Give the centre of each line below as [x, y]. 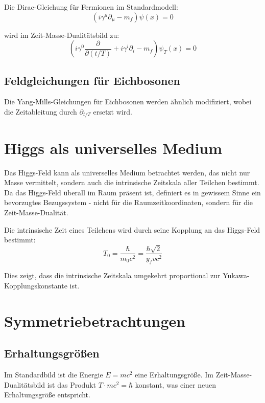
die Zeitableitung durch [41, 111]
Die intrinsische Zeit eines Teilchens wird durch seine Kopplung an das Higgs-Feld [132, 229]
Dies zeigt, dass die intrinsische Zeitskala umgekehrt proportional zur [112, 275]
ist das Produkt [71, 384]
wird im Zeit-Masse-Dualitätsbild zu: [62, 35]
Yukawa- [236, 275]
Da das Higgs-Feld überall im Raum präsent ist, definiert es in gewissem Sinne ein [132, 192]
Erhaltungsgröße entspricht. [47, 395]
